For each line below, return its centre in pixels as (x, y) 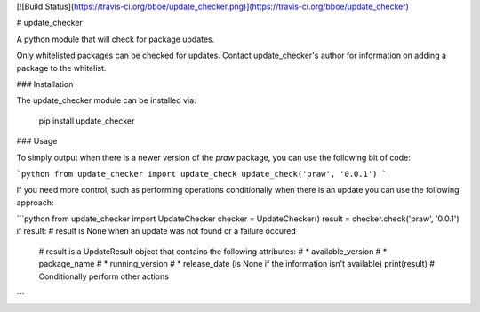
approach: (35, 202)
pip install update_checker (87, 121)
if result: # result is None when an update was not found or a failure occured (156, 231)
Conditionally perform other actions (104, 276)
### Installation (45, 84)
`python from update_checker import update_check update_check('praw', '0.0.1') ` (201, 174)
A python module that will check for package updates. (116, 39)
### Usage (37, 141)
